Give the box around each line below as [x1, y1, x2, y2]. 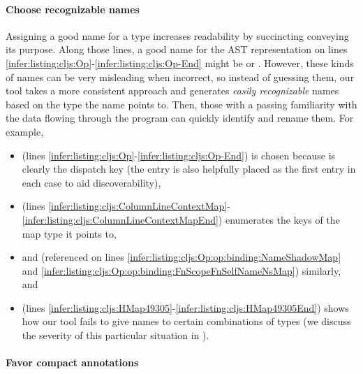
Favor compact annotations [6, 355, 139, 370]
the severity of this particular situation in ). [22, 328, 209, 343]
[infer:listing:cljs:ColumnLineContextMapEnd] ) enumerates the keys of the [22, 212, 340, 226]
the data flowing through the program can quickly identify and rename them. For [6, 110, 354, 125]
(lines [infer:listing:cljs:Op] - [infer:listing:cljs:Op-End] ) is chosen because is [22, 148, 336, 162]
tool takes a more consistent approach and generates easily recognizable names [6, 83, 339, 98]
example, [6, 124, 44, 138]
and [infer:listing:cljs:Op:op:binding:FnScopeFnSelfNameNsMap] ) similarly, [22, 263, 341, 278]
